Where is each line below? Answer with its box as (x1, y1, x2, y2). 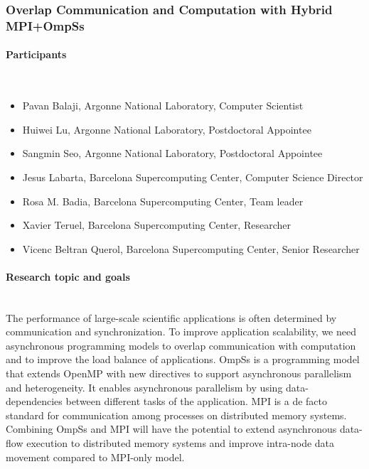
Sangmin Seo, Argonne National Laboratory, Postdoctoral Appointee (22, 146, 323, 161)
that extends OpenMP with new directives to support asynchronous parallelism (6, 366, 352, 381)
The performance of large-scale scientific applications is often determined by (6, 310, 337, 325)
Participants (6, 47, 67, 62)
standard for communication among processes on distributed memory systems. (6, 407, 347, 422)
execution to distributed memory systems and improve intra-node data (26, 436, 335, 451)
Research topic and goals (6, 269, 130, 284)
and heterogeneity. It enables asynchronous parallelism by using (6, 379, 283, 394)
